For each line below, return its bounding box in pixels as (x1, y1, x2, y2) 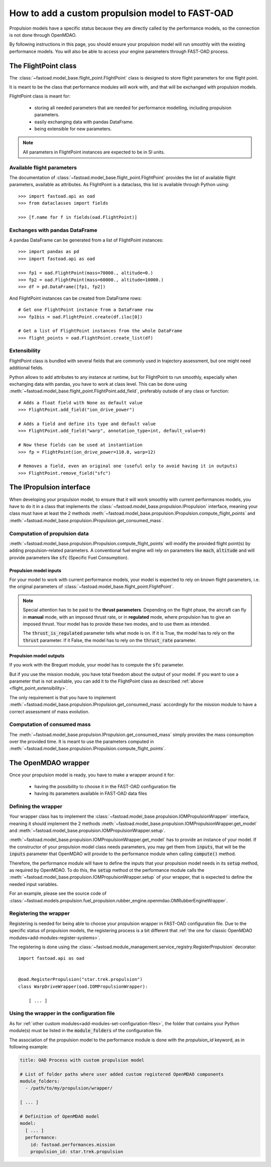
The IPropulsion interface (9, 483, 91, 491)
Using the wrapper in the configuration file (9, 1010, 115, 1017)
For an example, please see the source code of (9, 890, 107, 896)
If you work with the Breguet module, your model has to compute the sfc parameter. (9, 662, 185, 668)
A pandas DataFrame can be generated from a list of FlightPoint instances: (9, 237, 164, 243)
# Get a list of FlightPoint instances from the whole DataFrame (18, 328, 183, 334)
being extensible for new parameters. (34, 126, 112, 132)
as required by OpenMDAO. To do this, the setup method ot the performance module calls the (9, 867, 205, 873)
